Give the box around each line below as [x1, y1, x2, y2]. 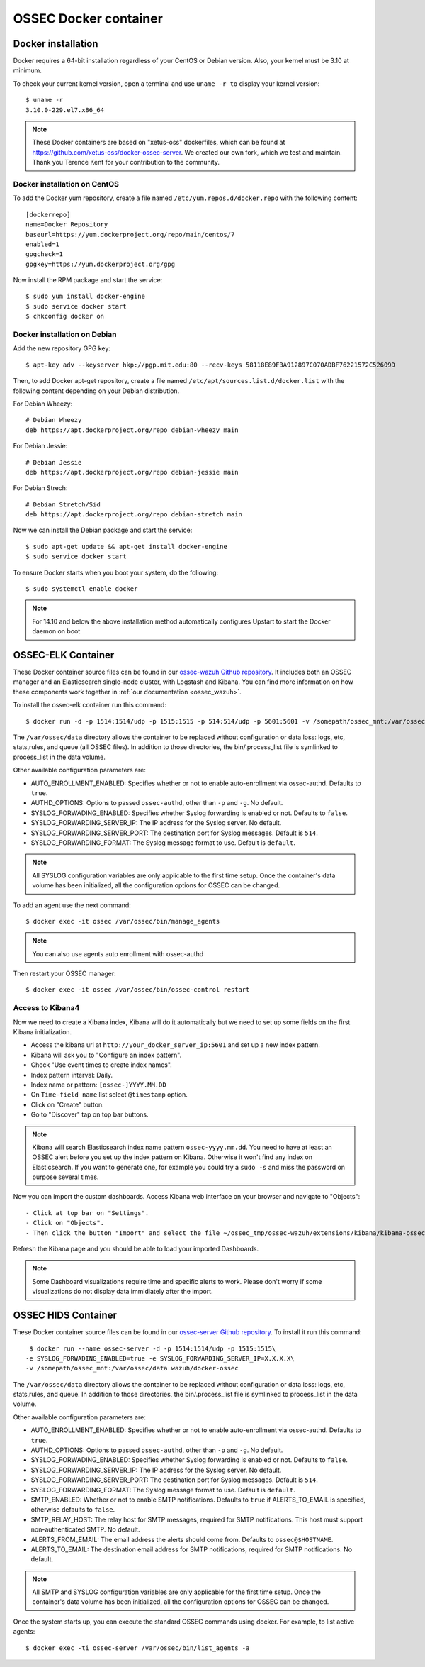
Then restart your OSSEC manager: [13, 969, 116, 978]
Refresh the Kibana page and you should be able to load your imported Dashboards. [13, 1245, 259, 1253]
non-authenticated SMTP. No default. [30, 1525, 140, 1534]
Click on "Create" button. [30, 1100, 104, 1109]
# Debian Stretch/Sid [25, 500, 101, 509]
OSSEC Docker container [13, 11, 163, 26]
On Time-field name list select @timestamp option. [30, 1090, 188, 1099]
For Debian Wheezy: [13, 399, 73, 408]
